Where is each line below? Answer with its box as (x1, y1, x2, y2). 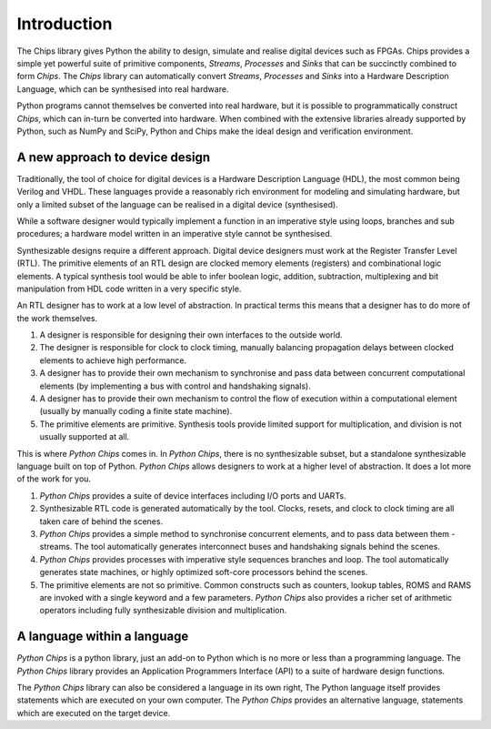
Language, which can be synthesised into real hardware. (16, 83, 229, 95)
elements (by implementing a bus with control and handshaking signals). (39, 380, 311, 391)
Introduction (16, 14, 113, 34)
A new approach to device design (16, 149, 211, 165)
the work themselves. (16, 312, 98, 323)
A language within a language (16, 629, 189, 644)
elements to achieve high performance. (39, 355, 187, 366)
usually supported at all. (39, 431, 130, 442)
